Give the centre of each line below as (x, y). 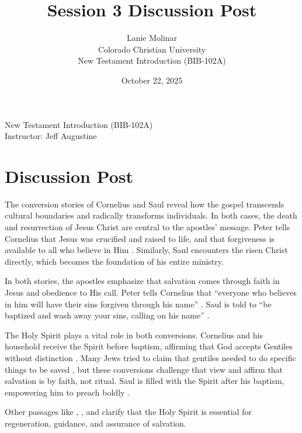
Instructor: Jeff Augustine (51, 136)
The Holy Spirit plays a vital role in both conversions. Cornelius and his (134, 335)
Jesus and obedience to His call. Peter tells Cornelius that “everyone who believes (151, 292)
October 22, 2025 (152, 80)
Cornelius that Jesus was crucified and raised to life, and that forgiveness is (140, 238)
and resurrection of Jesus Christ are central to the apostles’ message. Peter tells (147, 227)
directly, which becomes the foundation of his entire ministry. (114, 261)
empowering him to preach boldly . (67, 392)
